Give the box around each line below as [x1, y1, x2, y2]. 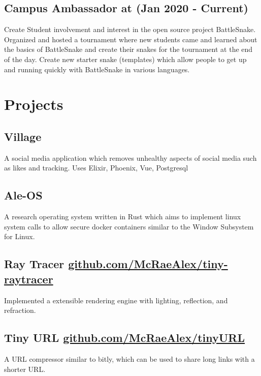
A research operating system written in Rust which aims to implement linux [4, 211, 241, 222]
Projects [4, 94, 63, 114]
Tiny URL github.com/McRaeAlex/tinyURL [4, 330, 245, 345]
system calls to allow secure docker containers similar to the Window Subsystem [4, 221, 254, 232]
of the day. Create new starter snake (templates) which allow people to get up [4, 53, 247, 64]
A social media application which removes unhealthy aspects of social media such [4, 152, 257, 163]
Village [4, 128, 42, 144]
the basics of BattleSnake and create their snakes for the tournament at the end [4, 44, 253, 54]
